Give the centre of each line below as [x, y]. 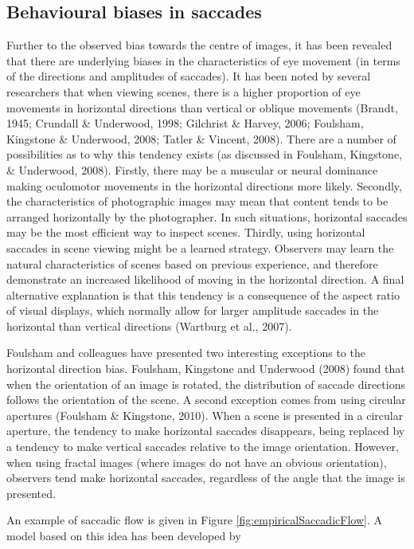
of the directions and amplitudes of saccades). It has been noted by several [189, 76]
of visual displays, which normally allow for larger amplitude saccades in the [193, 310]
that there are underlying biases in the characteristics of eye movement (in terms [203, 60]
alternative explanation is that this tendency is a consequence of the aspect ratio [203, 294]
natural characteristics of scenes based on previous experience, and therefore [192, 263]
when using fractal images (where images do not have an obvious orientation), [197, 462]
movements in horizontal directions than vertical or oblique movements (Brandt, [202, 107]
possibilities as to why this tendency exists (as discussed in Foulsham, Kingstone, [205, 154]
